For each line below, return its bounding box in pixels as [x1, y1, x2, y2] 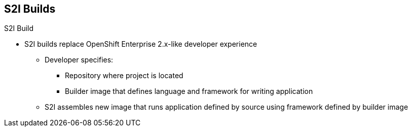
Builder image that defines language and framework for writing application [65, 87, 313, 96]
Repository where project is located [65, 71, 183, 80]
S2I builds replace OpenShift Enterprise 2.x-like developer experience [24, 40, 257, 49]
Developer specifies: [45, 55, 114, 64]
